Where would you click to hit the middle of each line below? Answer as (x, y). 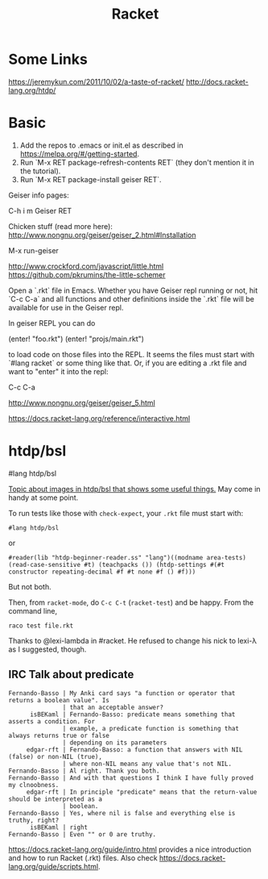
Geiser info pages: (39, 195)
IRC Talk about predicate (71, 675)
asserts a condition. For (52, 721)
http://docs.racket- (218, 81)
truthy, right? (34, 820)
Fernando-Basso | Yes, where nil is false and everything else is (122, 813)
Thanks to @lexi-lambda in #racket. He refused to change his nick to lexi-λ (133, 640)
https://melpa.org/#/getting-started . (79, 153)
